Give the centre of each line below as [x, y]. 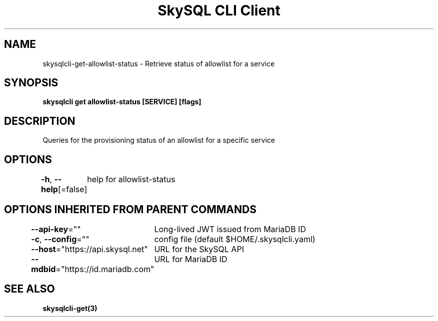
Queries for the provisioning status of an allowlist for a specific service [159, 140]
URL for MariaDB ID [191, 259]
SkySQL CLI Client [219, 10]
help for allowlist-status [131, 179]
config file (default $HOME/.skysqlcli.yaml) [235, 239]
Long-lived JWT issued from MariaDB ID [230, 229]
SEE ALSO [29, 289]
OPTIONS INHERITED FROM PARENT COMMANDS [130, 209]
